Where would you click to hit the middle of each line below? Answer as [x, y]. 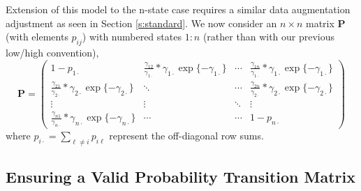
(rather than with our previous [269, 37]
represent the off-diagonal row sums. [186, 135]
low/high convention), [52, 52]
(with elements [37, 37]
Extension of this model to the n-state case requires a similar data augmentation [178, 9]
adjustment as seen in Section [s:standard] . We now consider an [141, 23]
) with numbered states [132, 37]
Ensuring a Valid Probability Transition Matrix [180, 177]
